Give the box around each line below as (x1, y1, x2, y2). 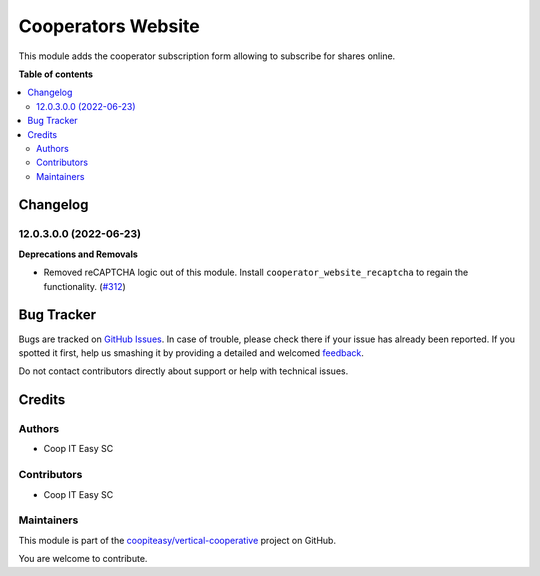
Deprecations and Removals (18, 248, 139, 260)
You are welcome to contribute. (18, 553, 148, 565)
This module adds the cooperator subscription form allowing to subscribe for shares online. (18, 50, 396, 62)
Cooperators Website (18, 15, 200, 37)
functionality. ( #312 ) (43, 280, 127, 292)
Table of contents (18, 68, 94, 80)
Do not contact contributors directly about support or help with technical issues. (18, 365, 349, 377)
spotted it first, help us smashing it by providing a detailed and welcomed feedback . (18, 346, 365, 359)
